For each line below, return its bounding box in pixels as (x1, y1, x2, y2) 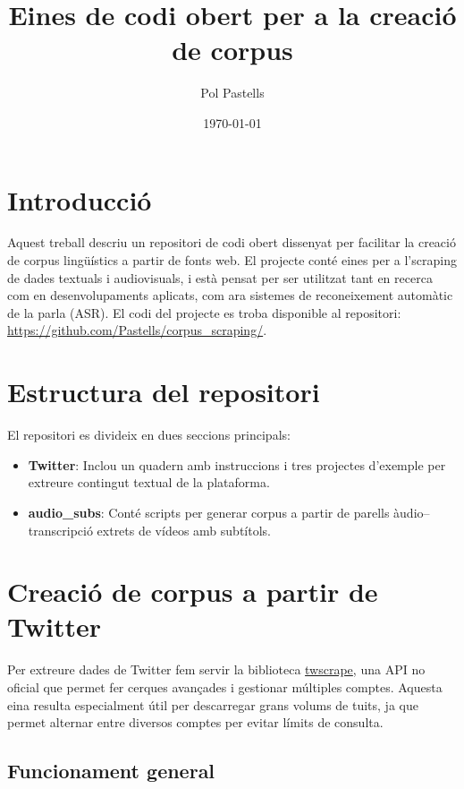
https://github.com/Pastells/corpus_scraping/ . (7, 321, 267, 339)
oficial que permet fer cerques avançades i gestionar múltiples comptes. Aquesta (7, 678, 443, 696)
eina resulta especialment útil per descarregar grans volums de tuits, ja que (7, 695, 418, 714)
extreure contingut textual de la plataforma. (28, 473, 270, 492)
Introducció (7, 181, 152, 218)
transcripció (28, 520, 93, 539)
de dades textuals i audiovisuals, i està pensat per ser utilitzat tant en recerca (7, 268, 433, 287)
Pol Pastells (200, 83, 265, 102)
